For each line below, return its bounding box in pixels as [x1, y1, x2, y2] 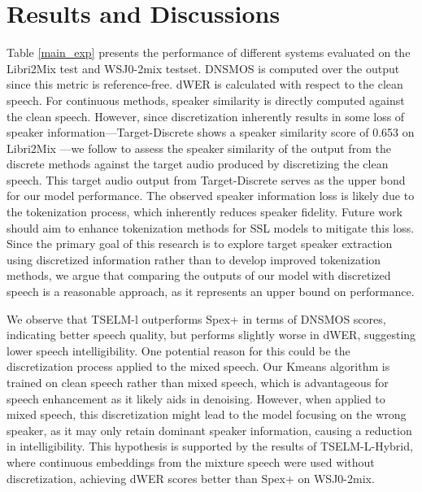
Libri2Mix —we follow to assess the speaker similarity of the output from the [7, 139, 391, 156]
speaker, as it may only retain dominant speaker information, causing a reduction [7, 421, 412, 438]
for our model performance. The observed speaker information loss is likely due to [7, 187, 415, 204]
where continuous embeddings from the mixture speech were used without [7, 453, 375, 470]
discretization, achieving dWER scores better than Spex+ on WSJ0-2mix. [7, 469, 375, 486]
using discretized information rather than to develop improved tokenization [7, 250, 381, 268]
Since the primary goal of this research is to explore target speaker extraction [7, 235, 393, 252]
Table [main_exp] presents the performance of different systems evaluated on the [7, 44, 411, 61]
